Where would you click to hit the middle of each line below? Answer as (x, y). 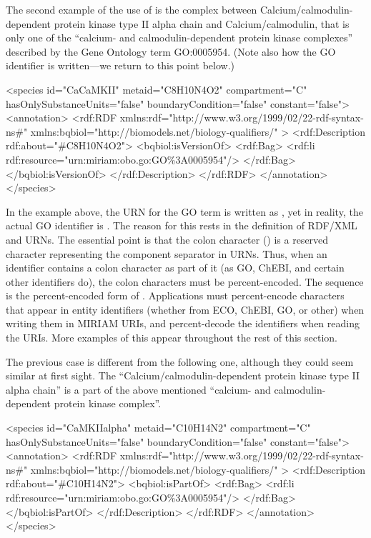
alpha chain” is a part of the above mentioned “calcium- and (138, 389)
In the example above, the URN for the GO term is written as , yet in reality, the (184, 211)
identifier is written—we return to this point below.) (120, 65)
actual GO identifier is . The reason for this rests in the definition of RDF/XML (182, 225)
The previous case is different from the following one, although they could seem (180, 361)
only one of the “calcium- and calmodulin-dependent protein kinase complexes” (179, 38)
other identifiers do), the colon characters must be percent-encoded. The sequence (185, 281)
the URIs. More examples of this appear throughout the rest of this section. (172, 338)
